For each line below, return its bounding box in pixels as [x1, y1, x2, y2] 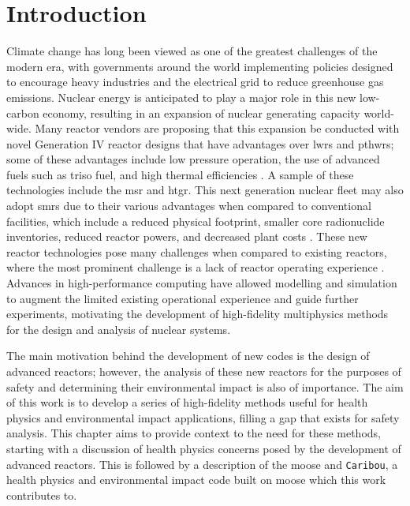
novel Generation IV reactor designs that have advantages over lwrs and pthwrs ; [6, 135, 394, 152]
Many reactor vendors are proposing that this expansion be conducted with [35, 120, 400, 137]
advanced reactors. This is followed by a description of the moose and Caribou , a [6, 455, 398, 472]
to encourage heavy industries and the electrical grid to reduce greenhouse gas [6, 73, 384, 90]
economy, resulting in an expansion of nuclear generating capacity [43, 104, 360, 121]
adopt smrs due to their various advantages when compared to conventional [6, 197, 371, 214]
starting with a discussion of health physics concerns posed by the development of [6, 440, 401, 456]
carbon [6, 104, 39, 121]
